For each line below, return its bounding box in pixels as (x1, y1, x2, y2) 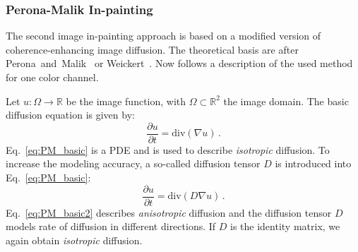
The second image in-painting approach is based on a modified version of (6, 28, 321, 43)
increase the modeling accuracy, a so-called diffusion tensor (6, 156, 261, 171)
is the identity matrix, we (230, 219, 340, 234)
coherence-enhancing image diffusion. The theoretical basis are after (6, 42, 299, 56)
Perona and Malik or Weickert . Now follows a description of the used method (6, 56, 353, 71)
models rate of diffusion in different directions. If (6, 219, 216, 234)
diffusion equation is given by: (6, 107, 135, 122)
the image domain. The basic (223, 93, 349, 108)
